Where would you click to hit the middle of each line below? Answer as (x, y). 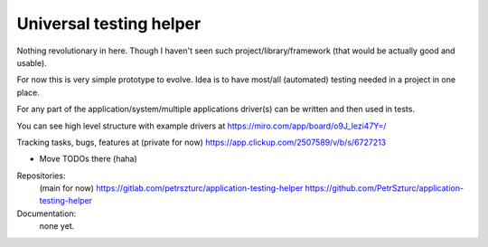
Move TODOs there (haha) (88, 159)
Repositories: (41, 176)
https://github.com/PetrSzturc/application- (385, 188)
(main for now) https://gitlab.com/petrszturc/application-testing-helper (171, 188)
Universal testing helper (109, 24)
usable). (32, 62)
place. (28, 92)
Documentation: (47, 214)
